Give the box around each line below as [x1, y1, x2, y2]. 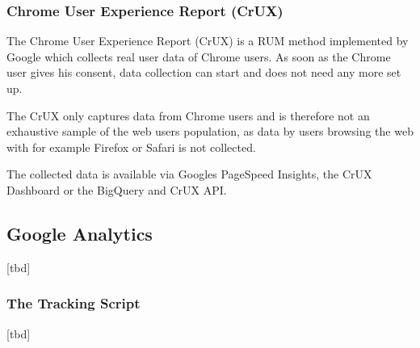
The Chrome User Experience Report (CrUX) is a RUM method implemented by [6, 32, 409, 49]
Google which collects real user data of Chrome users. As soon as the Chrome [6, 48, 391, 65]
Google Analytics [6, 220, 153, 245]
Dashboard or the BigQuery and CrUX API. [6, 181, 227, 198]
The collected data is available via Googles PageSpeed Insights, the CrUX [6, 166, 372, 182]
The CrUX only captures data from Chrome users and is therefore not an [6, 107, 370, 124]
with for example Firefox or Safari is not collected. [6, 138, 256, 155]
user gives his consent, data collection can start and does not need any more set [6, 64, 401, 81]
